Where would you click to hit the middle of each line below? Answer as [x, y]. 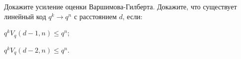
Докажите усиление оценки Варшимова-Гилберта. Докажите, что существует [120, 6]
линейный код [25, 16]
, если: [132, 16]
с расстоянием [95, 16]
